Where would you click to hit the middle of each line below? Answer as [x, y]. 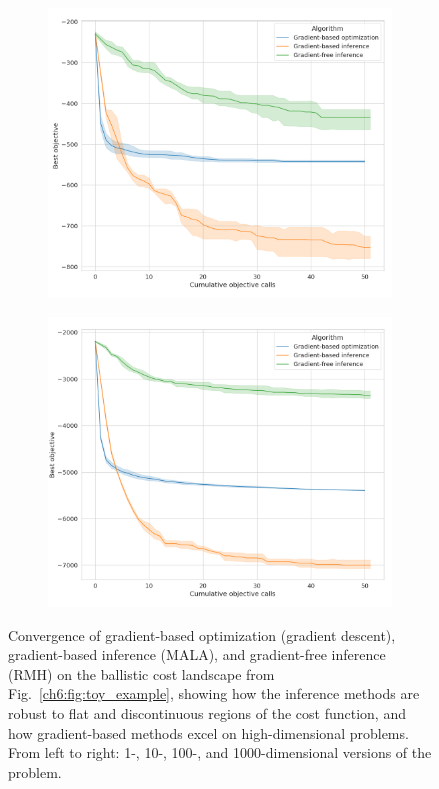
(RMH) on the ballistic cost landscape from [141, 673]
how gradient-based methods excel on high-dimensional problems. [208, 732]
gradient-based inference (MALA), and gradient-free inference [197, 654]
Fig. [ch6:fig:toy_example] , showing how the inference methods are [214, 693]
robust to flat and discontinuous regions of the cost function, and [207, 713]
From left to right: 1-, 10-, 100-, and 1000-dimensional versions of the [220, 752]
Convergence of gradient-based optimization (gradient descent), [202, 634]
